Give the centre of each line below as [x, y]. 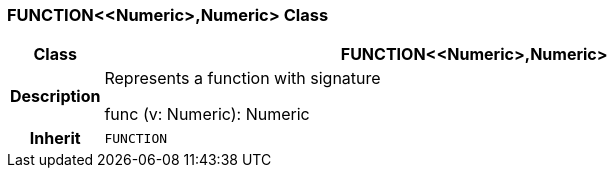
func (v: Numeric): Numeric [207, 114]
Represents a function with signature [242, 78]
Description [55, 96]
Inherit [55, 138]
